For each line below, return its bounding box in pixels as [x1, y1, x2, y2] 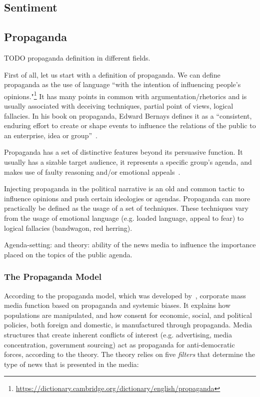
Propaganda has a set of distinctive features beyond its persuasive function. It [4, 147, 243, 157]
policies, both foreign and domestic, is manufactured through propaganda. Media [4, 319, 252, 330]
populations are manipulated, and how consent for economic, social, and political [4, 309, 252, 320]
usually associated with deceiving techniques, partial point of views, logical [4, 101, 233, 111]
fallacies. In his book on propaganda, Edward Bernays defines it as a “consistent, [4, 110, 252, 121]
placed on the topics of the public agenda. [4, 249, 132, 259]
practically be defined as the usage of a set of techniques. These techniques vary [4, 203, 248, 213]
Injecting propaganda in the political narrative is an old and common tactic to [4, 183, 244, 194]
